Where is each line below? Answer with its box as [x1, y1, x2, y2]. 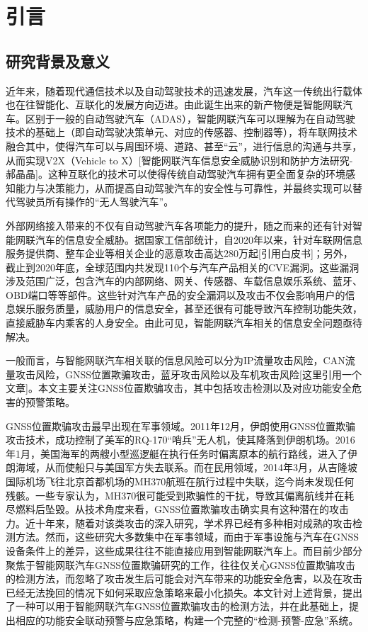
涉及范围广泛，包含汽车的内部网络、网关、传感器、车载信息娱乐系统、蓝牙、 [6, 273, 362, 288]
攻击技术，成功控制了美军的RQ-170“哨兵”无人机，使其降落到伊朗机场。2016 [6, 432, 355, 447]
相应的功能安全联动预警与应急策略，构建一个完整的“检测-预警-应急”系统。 [15, 612, 359, 627]
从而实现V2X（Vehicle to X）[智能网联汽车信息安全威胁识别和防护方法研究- [6, 152, 353, 167]
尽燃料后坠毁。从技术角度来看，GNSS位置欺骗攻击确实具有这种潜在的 [6, 502, 330, 517]
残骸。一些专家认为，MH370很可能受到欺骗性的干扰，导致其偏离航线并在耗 [6, 487, 355, 502]
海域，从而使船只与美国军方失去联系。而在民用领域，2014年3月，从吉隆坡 [15, 460, 357, 475]
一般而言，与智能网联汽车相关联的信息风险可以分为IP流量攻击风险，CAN [6, 353, 345, 368]
